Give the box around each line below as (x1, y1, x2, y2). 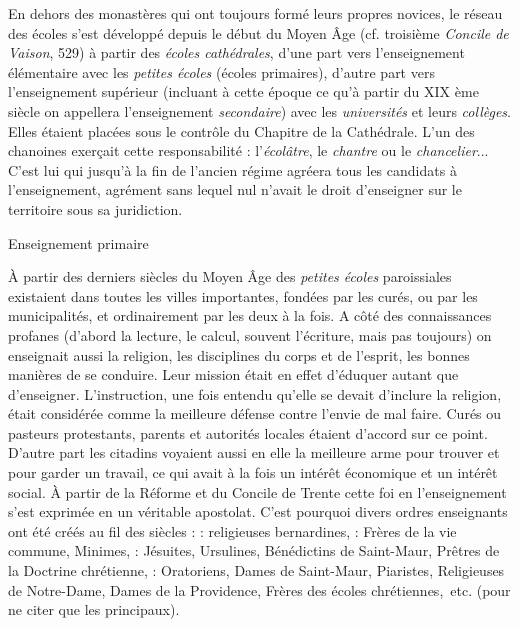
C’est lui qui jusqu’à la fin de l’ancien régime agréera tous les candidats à (8, 159, 457, 180)
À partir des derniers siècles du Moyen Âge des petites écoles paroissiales (8, 266, 452, 287)
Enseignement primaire (8, 232, 149, 253)
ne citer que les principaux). (8, 599, 180, 620)
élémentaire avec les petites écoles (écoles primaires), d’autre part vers (8, 61, 435, 82)
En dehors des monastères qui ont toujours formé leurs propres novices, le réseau (8, 3, 503, 23)
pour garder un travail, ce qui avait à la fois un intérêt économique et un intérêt (8, 462, 498, 483)
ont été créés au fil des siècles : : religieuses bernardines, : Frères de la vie (8, 520, 457, 541)
